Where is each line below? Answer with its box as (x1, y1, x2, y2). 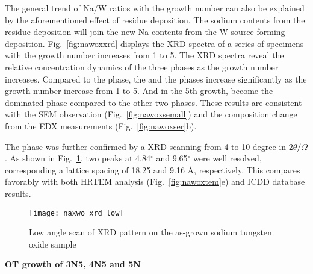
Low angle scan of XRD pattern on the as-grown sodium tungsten (29, 226, 272, 238)
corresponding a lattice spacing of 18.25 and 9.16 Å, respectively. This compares (5, 163, 300, 176)
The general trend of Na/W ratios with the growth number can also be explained (5, 2, 305, 14)
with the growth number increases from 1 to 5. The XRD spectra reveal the (5, 49, 284, 61)
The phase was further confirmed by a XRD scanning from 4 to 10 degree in (5, 140, 287, 152)
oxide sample (29, 237, 76, 250)
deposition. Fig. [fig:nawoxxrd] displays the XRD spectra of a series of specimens (5, 37, 304, 49)
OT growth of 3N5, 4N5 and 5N (5, 258, 141, 270)
